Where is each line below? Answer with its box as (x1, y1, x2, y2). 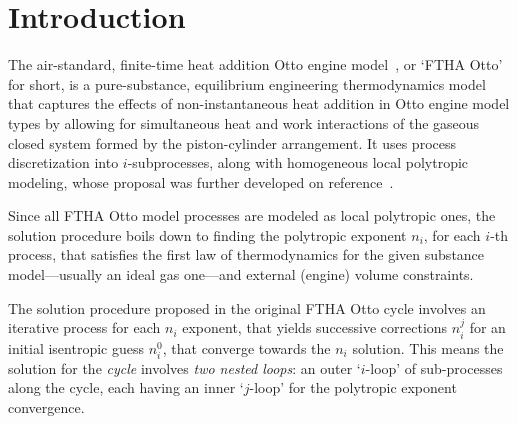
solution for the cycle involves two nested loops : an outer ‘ (8, 357, 361, 378)
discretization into (8, 152, 119, 173)
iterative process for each (8, 317, 161, 338)
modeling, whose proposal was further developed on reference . (8, 171, 394, 192)
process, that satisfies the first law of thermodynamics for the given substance (8, 244, 485, 265)
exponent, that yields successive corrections (182, 317, 448, 338)
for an (469, 317, 506, 338)
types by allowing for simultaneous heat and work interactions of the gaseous (8, 112, 480, 133)
